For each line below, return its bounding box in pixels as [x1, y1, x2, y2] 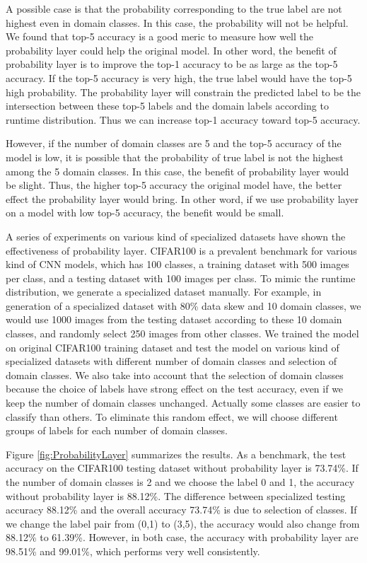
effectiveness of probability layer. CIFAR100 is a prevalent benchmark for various [6, 243, 357, 257]
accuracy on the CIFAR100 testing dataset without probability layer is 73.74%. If [6, 460, 359, 475]
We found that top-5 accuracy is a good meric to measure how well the [6, 29, 314, 44]
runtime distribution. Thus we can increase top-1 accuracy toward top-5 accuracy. [6, 112, 361, 127]
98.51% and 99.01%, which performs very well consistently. [6, 543, 260, 558]
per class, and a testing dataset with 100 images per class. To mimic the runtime [6, 270, 356, 285]
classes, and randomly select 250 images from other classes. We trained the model [6, 326, 359, 341]
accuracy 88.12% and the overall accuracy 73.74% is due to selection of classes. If [6, 502, 357, 517]
